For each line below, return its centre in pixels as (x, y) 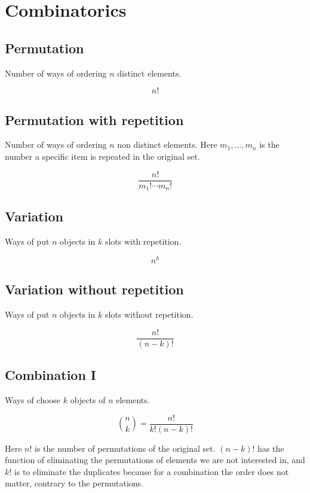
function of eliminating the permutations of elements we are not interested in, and (155, 460)
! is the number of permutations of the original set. (122, 448)
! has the (268, 448)
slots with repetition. (143, 241)
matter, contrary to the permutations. (74, 483)
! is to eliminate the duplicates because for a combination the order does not (149, 471)
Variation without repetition (94, 289)
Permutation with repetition (94, 119)
